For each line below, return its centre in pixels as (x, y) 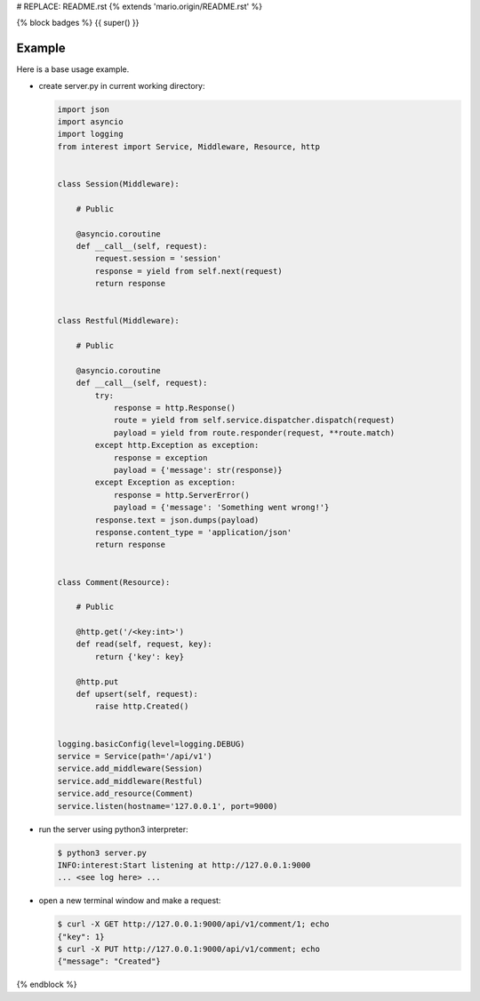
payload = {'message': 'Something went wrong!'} (221, 508)
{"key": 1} (81, 937)
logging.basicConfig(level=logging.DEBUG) (151, 744)
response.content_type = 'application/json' (193, 532)
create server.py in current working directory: (122, 85)
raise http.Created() (142, 706)
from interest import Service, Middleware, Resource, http (188, 146)
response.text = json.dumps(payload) (177, 520)
